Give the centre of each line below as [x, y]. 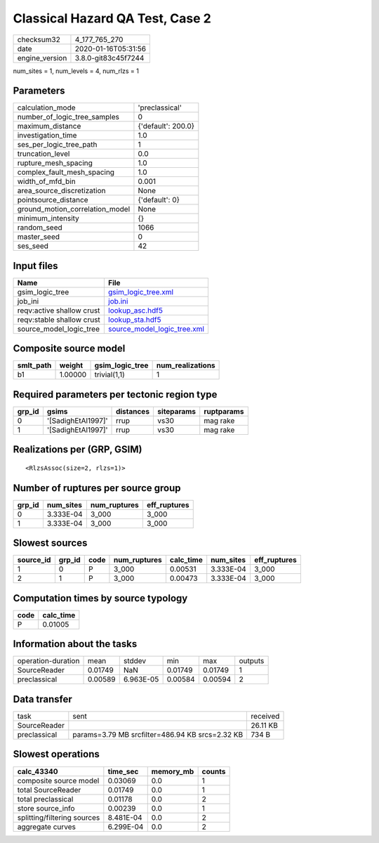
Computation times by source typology [100, 598]
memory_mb [173, 771]
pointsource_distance [53, 200]
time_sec [123, 771]
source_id [34, 560]
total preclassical [45, 799]
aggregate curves [47, 827]
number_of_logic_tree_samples [68, 117]
